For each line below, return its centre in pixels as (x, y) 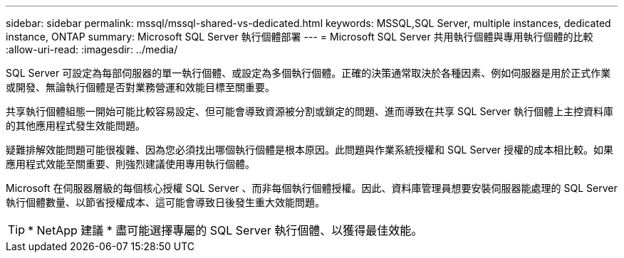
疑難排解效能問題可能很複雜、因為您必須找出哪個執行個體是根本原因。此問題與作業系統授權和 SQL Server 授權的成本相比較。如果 (310, 150)
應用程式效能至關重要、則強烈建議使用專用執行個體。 (130, 164)
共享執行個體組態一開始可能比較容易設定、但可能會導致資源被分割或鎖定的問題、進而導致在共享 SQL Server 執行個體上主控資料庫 (310, 111)
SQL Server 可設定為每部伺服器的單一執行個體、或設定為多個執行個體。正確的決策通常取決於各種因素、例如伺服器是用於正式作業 (308, 73)
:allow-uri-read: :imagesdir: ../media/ (92, 49)
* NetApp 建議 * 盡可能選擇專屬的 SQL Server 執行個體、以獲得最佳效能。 (225, 230)
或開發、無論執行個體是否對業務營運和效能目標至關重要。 (140, 87)
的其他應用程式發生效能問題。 (76, 125)
